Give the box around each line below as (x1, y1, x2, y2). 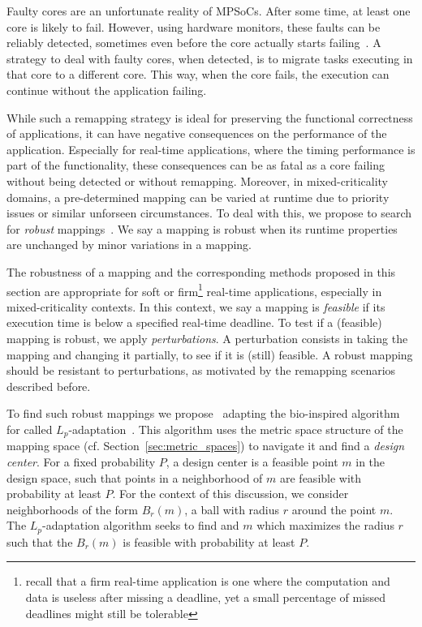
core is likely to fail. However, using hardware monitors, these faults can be (6, 18, 381, 35)
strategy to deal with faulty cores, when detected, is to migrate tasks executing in (6, 49, 413, 67)
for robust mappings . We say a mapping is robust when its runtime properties (6, 220, 398, 237)
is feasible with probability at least (123, 533, 295, 550)
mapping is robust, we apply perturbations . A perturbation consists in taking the (6, 329, 408, 346)
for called (6, 420, 53, 437)
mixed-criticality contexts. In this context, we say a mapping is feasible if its (6, 298, 385, 315)
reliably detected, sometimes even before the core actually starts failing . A (6, 34, 381, 51)
